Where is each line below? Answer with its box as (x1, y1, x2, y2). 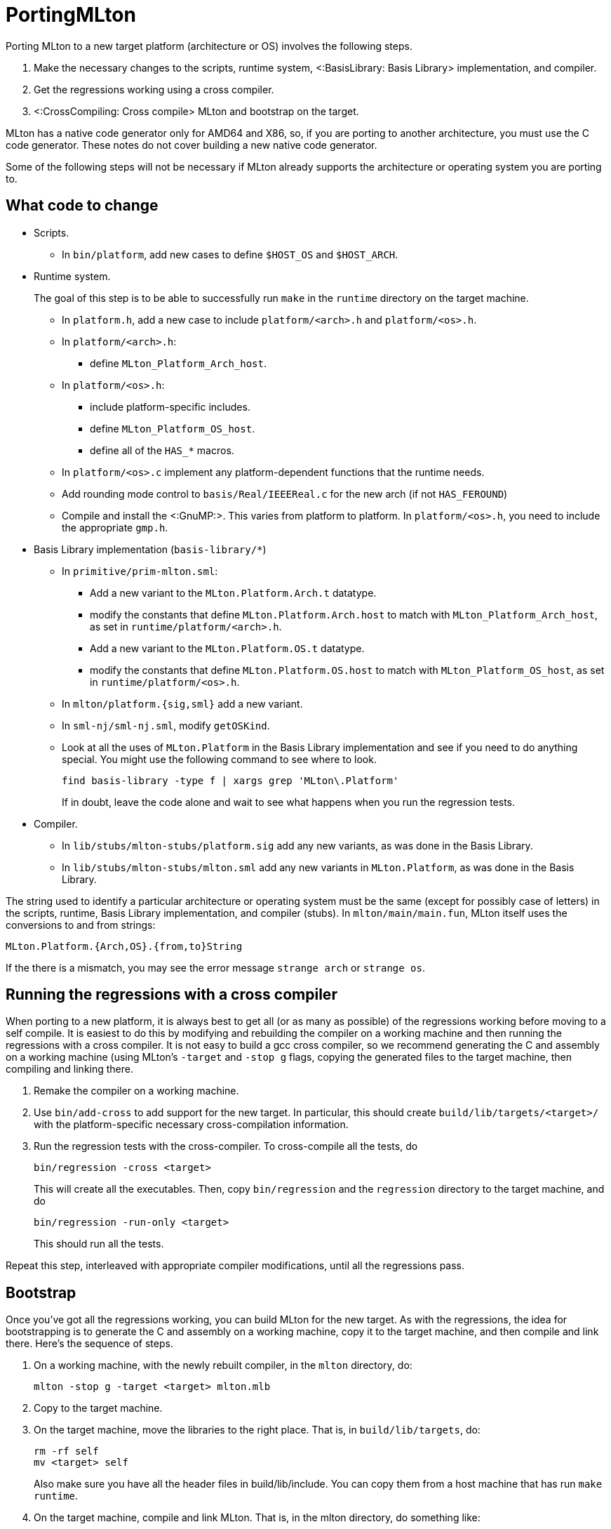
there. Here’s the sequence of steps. (6, 1337, 173, 1350)
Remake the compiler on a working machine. (34, 1085, 239, 1097)
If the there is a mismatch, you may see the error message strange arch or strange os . (6, 961, 426, 974)
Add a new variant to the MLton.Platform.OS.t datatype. (90, 642, 365, 654)
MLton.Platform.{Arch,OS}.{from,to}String (6, 940, 243, 952)
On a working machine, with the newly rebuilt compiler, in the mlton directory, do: (34, 1359, 412, 1372)
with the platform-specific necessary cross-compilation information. (34, 1118, 349, 1131)
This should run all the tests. (34, 1238, 164, 1250)
